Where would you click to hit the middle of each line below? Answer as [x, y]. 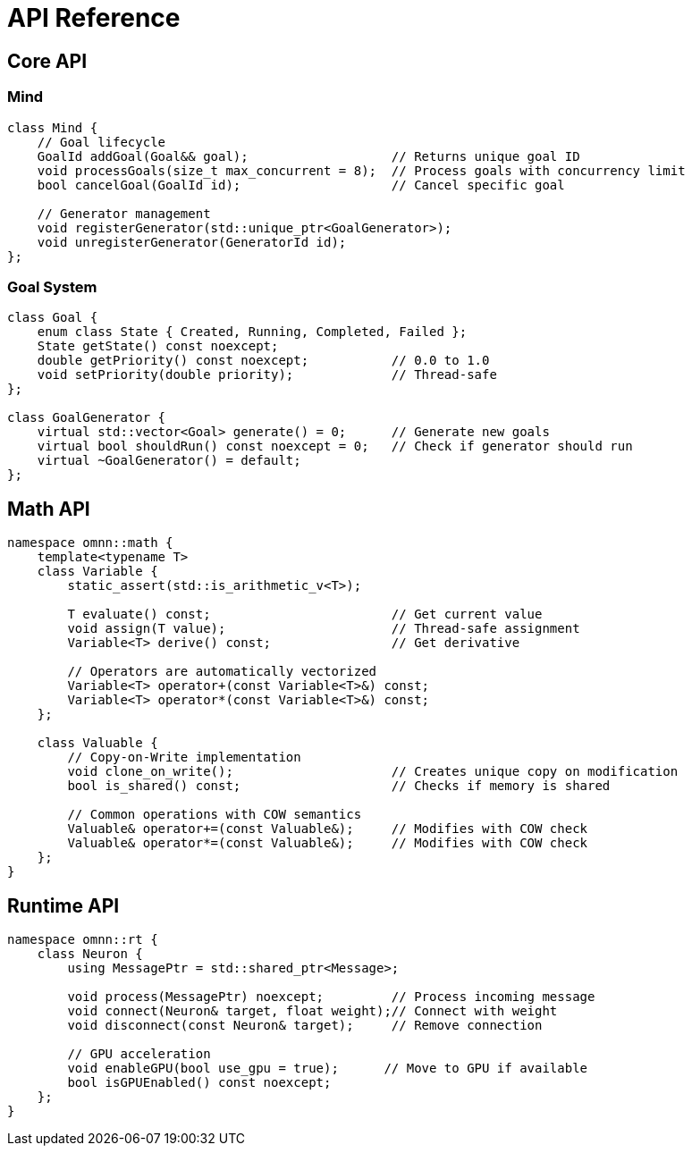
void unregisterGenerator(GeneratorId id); [192, 242]
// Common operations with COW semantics [215, 815]
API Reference [94, 18]
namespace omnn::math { [90, 543]
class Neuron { [90, 953]
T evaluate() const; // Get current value [305, 614]
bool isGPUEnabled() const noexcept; [199, 1082]
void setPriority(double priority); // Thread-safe [267, 375]
